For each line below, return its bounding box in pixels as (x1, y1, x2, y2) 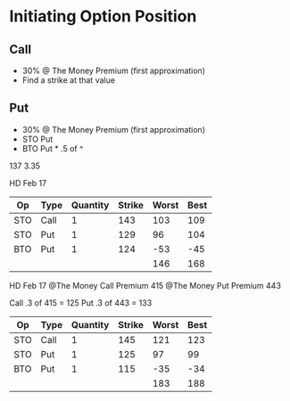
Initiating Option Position (9, 6, 197, 27)
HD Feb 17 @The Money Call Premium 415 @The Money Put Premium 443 (9, 280, 281, 291)
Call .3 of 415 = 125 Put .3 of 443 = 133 (9, 297, 153, 308)
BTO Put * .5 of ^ (21, 143, 84, 153)
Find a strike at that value (21, 75, 116, 86)
